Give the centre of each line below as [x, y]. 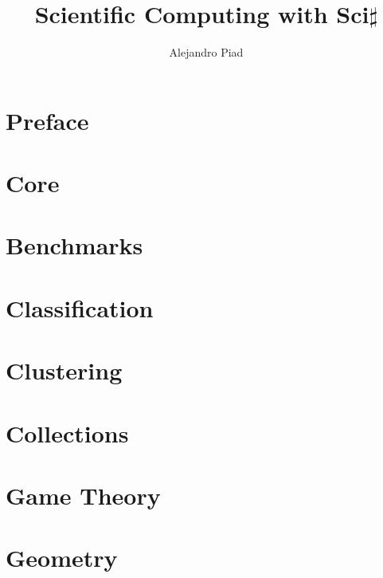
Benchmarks [74, 245]
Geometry [62, 558]
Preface [47, 120]
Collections [67, 433]
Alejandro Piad [206, 52]
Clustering [64, 370]
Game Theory [83, 495]
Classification [80, 307]
